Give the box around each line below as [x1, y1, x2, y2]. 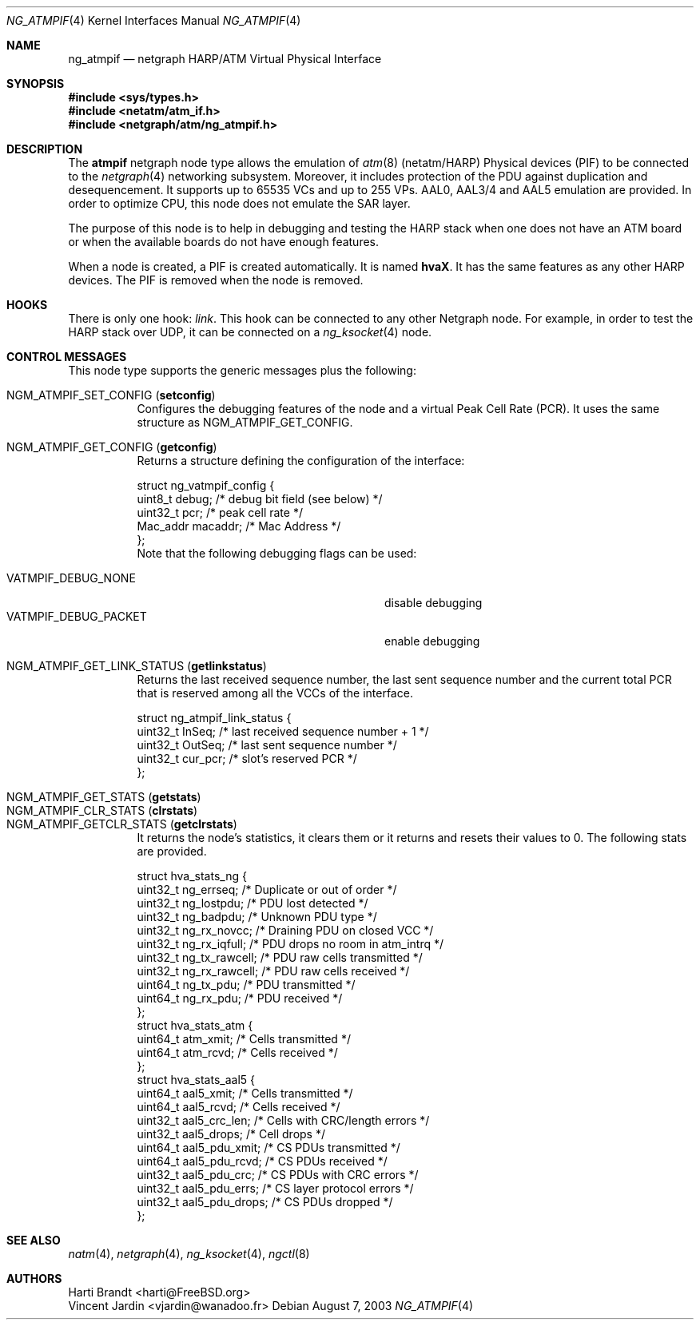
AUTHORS [6, 1272, 62, 1285]
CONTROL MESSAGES [6, 350, 127, 363]
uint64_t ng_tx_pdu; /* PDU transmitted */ [137, 978, 356, 991]
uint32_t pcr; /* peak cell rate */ [137, 506, 303, 519]
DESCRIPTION [6, 142, 83, 156]
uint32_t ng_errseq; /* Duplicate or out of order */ [137, 883, 397, 896]
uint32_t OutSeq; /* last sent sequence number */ [137, 738, 397, 752]
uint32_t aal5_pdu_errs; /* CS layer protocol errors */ [137, 1181, 414, 1195]
